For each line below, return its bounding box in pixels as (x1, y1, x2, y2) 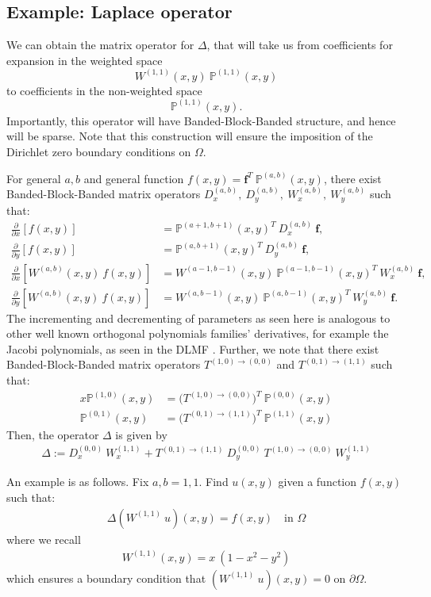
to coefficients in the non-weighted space (6, 82, 202, 98)
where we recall (6, 530, 81, 547)
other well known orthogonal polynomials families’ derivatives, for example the (6, 325, 389, 342)
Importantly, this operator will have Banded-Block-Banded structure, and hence (6, 112, 396, 128)
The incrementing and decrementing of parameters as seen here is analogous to (6, 309, 391, 326)
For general (6, 170, 61, 186)
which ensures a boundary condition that (6, 569, 206, 586)
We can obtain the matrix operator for (6, 36, 194, 53)
